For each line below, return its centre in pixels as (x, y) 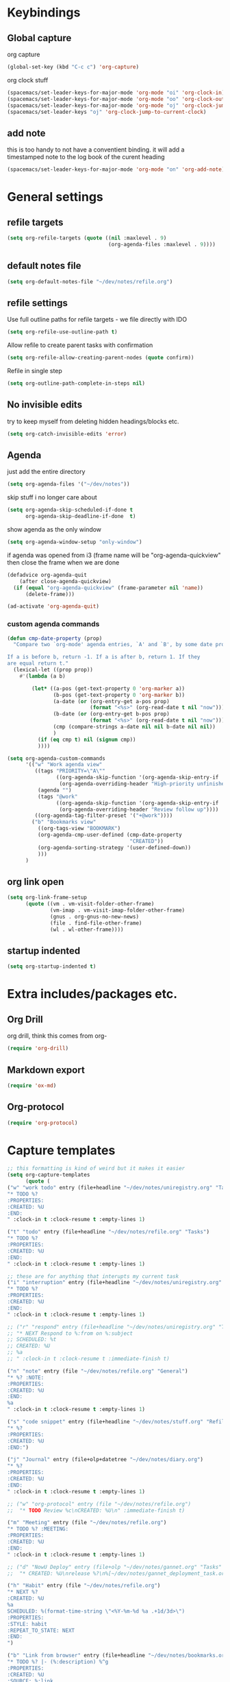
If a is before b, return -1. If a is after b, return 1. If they (104, 657)
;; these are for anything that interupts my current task (93, 1276)
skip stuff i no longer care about (52, 497)
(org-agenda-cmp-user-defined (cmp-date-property (110, 835)
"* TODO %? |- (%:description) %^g (58, 1662)
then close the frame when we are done (63, 562)
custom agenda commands (53, 624)
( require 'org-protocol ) (42, 1123)
